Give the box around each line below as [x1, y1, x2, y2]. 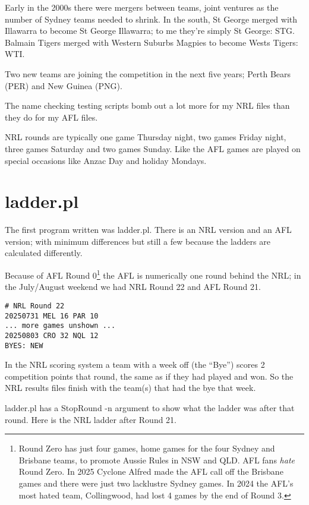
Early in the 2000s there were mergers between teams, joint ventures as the [5, 1, 279, 13]
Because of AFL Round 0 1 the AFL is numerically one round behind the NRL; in [5, 267, 301, 281]
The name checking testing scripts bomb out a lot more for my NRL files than [5, 99, 290, 112]
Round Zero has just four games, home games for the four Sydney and [18, 442, 275, 454]
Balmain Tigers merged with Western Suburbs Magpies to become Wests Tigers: [5, 36, 298, 48]
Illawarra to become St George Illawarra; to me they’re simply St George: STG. [5, 24, 295, 37]
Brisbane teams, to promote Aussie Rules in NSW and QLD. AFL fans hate [18, 453, 295, 466]
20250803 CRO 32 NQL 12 [5, 331, 99, 340]
